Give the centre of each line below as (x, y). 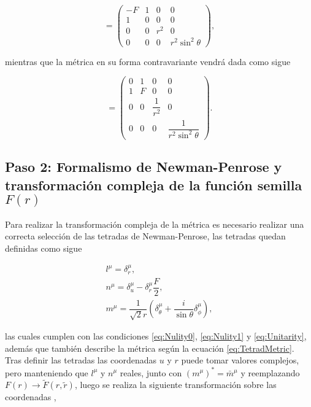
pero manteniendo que (47, 372)
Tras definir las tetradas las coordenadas (81, 360)
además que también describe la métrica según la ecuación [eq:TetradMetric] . (150, 348)
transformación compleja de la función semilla (154, 184)
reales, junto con (151, 372)
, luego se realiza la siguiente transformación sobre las (175, 385)
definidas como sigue (44, 248)
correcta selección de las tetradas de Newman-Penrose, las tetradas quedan (145, 236)
